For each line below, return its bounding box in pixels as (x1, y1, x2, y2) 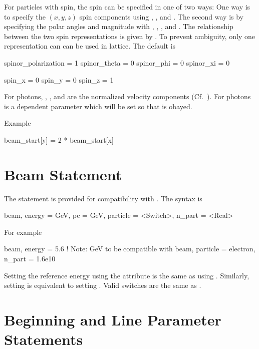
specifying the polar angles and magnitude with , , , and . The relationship (4, 21, 233, 32)
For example (4, 226, 42, 237)
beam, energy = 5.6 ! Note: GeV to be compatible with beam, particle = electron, (4, 243, 255, 254)
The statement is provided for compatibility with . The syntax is (4, 193, 202, 203)
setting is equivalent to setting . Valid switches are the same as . (4, 280, 201, 290)
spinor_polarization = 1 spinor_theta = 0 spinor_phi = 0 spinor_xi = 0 (4, 57, 230, 68)
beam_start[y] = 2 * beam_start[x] (4, 134, 114, 145)
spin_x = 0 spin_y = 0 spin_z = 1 (4, 74, 114, 85)
